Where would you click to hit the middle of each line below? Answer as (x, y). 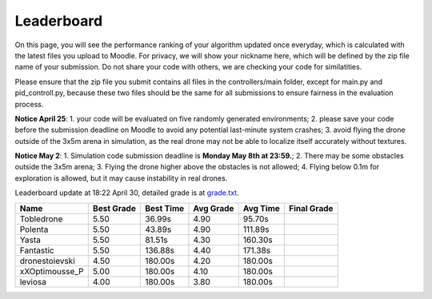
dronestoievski (47, 261)
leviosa (33, 281)
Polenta (34, 229)
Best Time (165, 208)
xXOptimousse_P (52, 271)
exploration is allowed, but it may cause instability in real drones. (121, 178)
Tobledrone (41, 218)
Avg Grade (214, 208)
